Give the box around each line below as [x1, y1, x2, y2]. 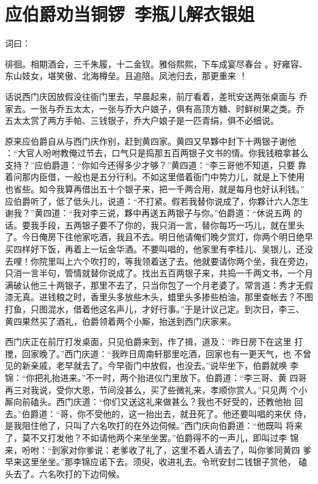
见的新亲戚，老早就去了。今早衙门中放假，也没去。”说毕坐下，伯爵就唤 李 [5, 359, 299, 372]
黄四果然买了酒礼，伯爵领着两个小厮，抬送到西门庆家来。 [5, 314, 236, 327]
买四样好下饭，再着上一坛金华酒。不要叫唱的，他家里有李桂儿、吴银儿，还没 [5, 243, 313, 255]
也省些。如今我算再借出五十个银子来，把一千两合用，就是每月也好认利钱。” [5, 183, 305, 195]
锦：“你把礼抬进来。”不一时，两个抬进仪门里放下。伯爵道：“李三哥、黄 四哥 [5, 371, 307, 384]
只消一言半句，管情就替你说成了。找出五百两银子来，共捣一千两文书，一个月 [5, 267, 313, 279]
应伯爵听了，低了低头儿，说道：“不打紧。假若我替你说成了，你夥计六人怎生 [5, 194, 309, 207]
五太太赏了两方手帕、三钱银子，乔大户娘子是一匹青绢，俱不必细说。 [5, 114, 279, 127]
